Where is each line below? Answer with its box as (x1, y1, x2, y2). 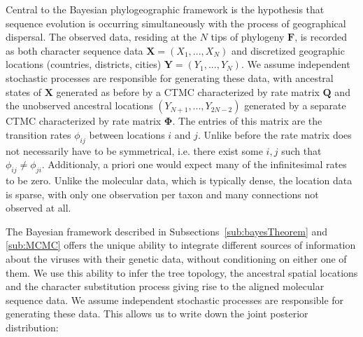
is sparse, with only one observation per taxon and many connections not (6, 186, 319, 201)
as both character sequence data (6, 43, 143, 57)
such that (281, 143, 322, 158)
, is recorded (294, 29, 347, 44)
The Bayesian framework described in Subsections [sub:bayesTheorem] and (6, 223, 328, 238)
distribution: (6, 319, 59, 334)
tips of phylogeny (211, 29, 285, 44)
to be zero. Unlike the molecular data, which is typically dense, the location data (6, 172, 353, 187)
